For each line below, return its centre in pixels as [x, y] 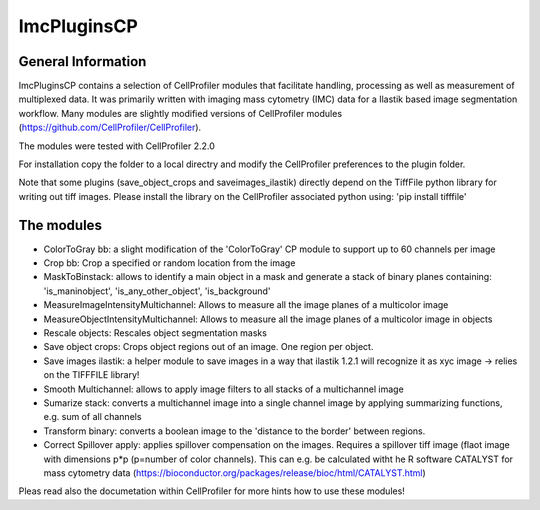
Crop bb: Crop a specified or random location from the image [169, 263]
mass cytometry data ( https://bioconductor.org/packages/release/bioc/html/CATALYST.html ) [235, 472]
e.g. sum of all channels [92, 417]
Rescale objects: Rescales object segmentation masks [155, 333]
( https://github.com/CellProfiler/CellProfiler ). [110, 127]
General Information [82, 61]
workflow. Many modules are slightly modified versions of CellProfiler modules [180, 113]
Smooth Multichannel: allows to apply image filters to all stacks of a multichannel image [223, 389]
